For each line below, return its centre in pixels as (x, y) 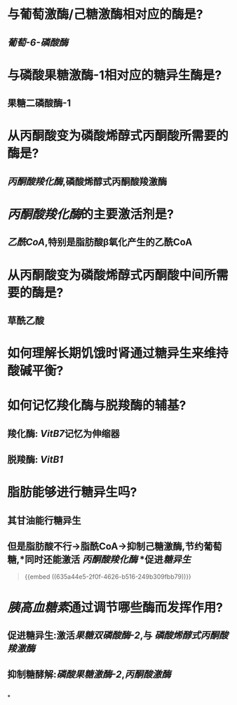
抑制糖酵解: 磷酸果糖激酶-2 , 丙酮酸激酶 (89, 674)
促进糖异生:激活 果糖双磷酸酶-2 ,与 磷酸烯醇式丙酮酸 (118, 636)
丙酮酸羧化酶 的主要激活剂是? (90, 214)
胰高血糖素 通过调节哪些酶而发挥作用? (115, 607)
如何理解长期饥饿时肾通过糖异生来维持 (118, 353)
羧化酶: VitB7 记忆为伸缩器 (64, 433)
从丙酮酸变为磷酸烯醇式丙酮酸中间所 (112, 275)
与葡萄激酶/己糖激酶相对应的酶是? (105, 14)
